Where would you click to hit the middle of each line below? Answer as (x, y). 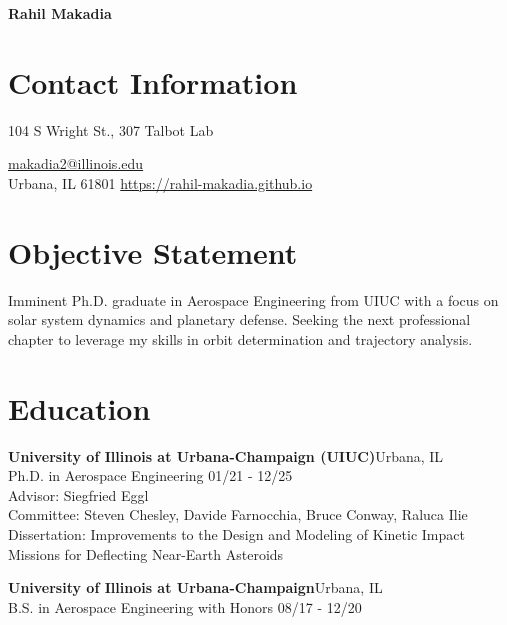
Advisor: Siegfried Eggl (78, 494)
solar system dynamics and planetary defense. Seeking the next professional (239, 319)
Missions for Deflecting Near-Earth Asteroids (146, 553)
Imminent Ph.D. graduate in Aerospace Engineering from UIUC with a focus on (253, 299)
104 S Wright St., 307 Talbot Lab (111, 129)
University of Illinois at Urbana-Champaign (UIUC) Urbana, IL (226, 455)
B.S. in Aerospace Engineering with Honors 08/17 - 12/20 (185, 606)
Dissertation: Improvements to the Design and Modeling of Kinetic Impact (236, 533)
